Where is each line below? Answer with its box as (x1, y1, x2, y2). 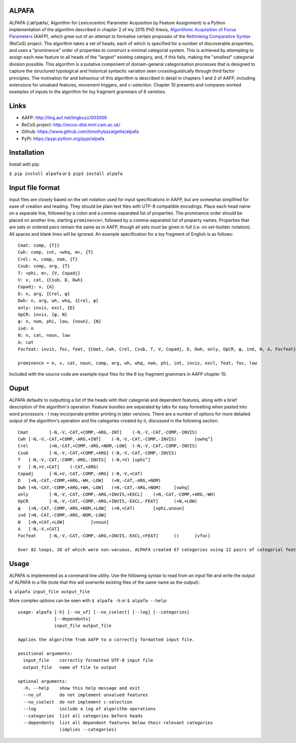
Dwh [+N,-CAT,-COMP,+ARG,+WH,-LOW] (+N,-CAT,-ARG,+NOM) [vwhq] (18, 484, 190, 490)
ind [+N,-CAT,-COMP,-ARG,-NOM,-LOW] (18, 512, 107, 518)
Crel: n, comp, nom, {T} (18, 256, 78, 262)
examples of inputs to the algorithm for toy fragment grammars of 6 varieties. (9, 89, 166, 95)
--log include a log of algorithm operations (23, 706, 156, 712)
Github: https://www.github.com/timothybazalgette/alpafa (21, 129, 139, 134)
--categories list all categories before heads (23, 713, 143, 719)
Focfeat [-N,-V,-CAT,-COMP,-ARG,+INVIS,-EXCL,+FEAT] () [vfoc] (18, 533, 211, 539)
